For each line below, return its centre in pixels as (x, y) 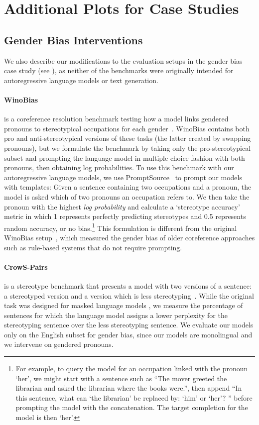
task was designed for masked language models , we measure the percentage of (124, 305)
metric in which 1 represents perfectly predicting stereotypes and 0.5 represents (125, 216)
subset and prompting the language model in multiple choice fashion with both (125, 158)
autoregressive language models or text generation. (81, 80)
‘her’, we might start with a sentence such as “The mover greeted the (121, 378)
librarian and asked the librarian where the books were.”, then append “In (129, 388)
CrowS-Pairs (26, 266)
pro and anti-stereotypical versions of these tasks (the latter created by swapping (128, 138)
